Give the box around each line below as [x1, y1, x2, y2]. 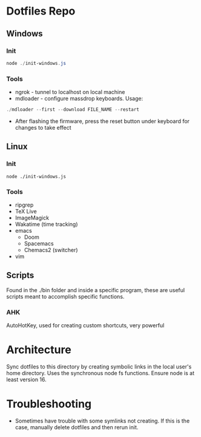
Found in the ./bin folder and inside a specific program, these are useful [6, 286, 185, 293]
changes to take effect [15, 124, 71, 131]
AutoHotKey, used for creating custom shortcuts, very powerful [6, 322, 165, 329]
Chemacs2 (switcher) [24, 246, 78, 253]
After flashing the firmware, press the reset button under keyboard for [15, 117, 189, 125]
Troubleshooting [6, 397, 92, 411]
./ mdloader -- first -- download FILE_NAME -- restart [6, 107, 139, 113]
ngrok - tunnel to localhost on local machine [15, 88, 125, 96]
